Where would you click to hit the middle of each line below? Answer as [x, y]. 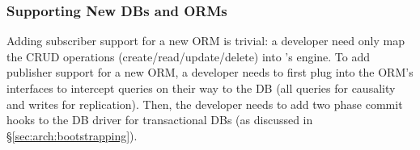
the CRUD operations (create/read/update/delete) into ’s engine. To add [189, 56]
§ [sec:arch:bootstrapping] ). [72, 135]
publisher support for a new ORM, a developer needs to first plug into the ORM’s [210, 72]
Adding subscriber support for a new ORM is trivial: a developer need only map [206, 41]
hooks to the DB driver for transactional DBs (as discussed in [160, 120]
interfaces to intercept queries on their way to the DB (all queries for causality [201, 88]
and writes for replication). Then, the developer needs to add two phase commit [205, 104]
